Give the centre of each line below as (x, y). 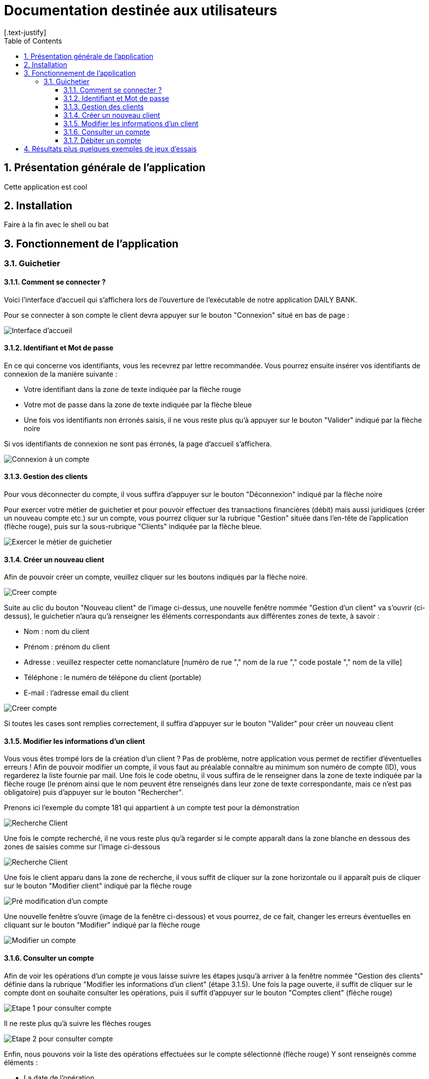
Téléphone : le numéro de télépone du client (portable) (113, 678)
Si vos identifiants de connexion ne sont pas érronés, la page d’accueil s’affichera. (138, 443)
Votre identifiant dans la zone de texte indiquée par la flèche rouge (132, 389)
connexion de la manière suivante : (61, 374)
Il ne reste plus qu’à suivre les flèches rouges (78, 1023)
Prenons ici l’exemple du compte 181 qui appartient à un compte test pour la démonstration (152, 808)
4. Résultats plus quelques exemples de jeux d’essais (110, 148)
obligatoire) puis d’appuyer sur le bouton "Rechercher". (94, 792)
